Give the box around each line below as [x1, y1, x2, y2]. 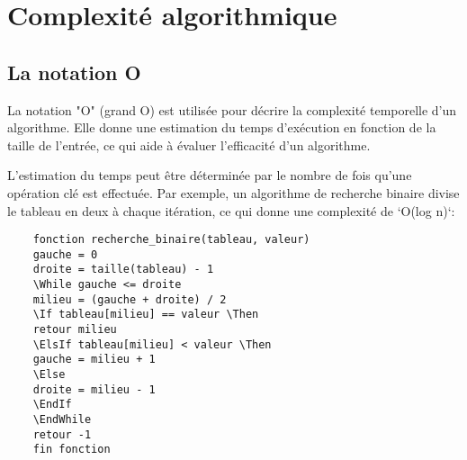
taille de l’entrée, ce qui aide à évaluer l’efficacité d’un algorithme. [7, 135, 371, 154]
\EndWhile [32, 413, 92, 427]
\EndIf [32, 398, 72, 411]
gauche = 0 [32, 248, 98, 261]
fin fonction [32, 443, 111, 456]
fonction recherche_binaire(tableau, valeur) [32, 233, 310, 247]
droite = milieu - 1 [32, 383, 156, 396]
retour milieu [32, 323, 117, 337]
